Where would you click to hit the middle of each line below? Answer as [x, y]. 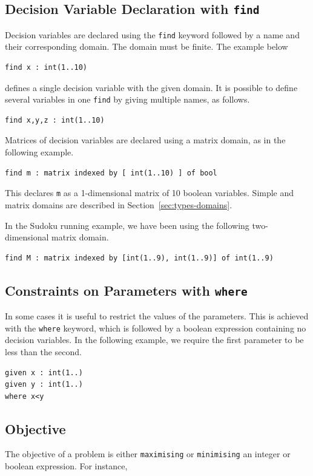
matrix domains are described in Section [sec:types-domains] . [119, 204]
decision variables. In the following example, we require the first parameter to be [154, 340]
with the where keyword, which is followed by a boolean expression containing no [156, 328]
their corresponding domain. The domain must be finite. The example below [147, 46]
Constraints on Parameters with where [126, 290]
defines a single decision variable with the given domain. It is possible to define [151, 87]
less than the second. [43, 351]
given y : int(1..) [44, 385]
